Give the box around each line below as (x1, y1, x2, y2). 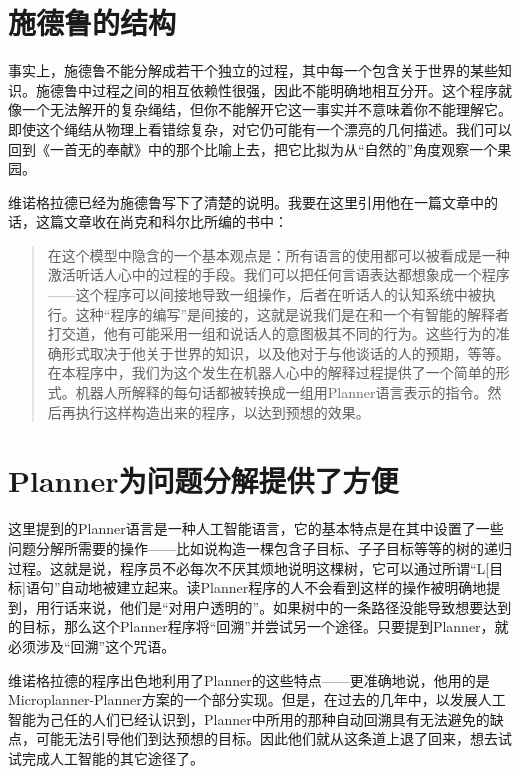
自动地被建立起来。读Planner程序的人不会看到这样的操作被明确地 (60, 577, 487, 598)
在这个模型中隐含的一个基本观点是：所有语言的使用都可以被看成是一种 (47, 244, 510, 265)
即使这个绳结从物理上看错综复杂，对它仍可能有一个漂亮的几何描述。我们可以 (8, 118, 512, 139)
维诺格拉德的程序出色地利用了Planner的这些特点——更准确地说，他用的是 (8, 669, 490, 690)
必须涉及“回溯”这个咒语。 (8, 635, 176, 656)
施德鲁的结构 (8, 2, 177, 43)
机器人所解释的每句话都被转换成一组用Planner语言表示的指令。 (75, 382, 488, 403)
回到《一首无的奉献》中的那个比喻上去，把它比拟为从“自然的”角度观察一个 (8, 138, 498, 159)
